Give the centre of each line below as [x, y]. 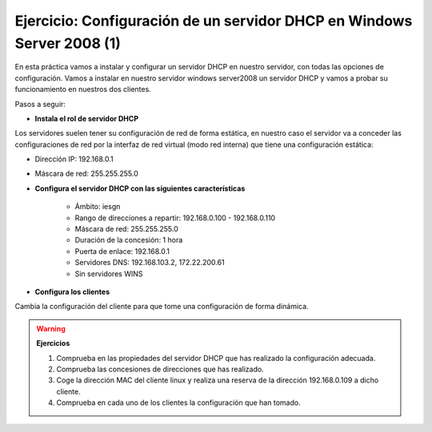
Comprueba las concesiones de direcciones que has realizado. [160, 369]
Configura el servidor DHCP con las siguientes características [140, 188]
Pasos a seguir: [40, 104]
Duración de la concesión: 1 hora [129, 240]
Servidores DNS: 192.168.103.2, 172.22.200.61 [150, 263]
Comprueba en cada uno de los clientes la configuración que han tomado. [178, 402]
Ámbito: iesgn [98, 207]
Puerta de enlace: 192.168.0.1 [122, 251]
